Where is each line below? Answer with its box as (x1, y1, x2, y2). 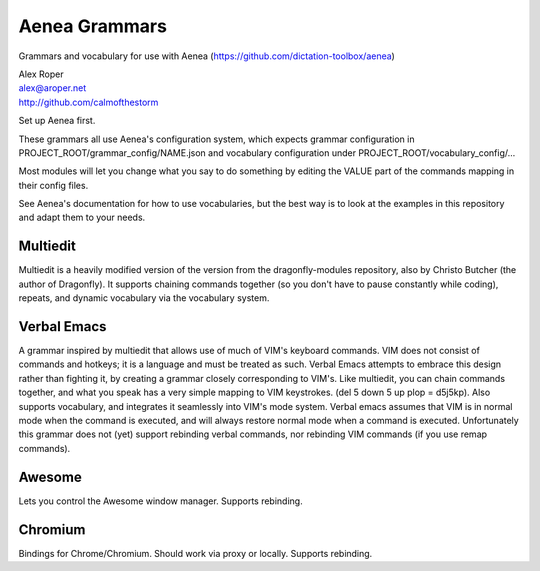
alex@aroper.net (18, 82, 87, 94)
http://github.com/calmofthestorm (18, 96, 159, 108)
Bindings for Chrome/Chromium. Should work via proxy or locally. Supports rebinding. (18, 547, 373, 559)
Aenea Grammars (18, 15, 167, 37)
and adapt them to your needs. (18, 211, 146, 224)
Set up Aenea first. (18, 115, 96, 127)
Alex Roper (18, 68, 64, 80)
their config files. (18, 179, 89, 191)
